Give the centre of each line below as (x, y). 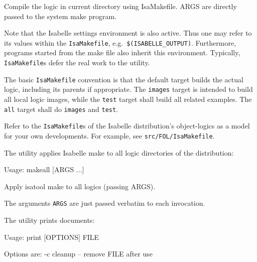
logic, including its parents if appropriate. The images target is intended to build (128, 89)
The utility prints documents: (49, 220)
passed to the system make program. (60, 16)
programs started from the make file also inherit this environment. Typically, (122, 52)
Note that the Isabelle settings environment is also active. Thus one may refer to (128, 33)
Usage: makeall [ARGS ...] (44, 169)
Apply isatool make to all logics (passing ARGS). (80, 186)
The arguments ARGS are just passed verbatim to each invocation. (105, 203)
